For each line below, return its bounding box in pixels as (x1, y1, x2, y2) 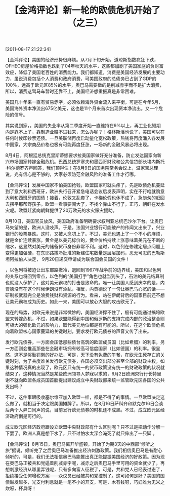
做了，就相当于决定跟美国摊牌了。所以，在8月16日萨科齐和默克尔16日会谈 (9, 401, 163, 407)
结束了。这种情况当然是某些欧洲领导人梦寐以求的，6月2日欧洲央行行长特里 (5, 371, 162, 377)
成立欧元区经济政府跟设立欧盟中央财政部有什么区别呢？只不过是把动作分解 (5, 424, 160, 430)
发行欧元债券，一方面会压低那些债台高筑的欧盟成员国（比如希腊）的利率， (5, 339, 160, 345)
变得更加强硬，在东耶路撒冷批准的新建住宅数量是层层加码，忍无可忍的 (5, 250, 152, 256)
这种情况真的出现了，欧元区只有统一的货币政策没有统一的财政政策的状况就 (9, 364, 165, 370)
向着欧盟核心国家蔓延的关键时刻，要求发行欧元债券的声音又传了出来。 (5, 328, 152, 334)
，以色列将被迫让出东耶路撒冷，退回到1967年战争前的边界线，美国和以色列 (5, 267, 161, 273)
